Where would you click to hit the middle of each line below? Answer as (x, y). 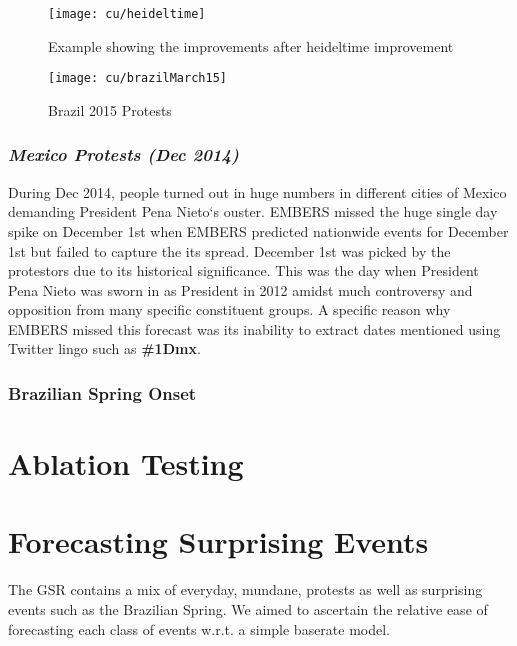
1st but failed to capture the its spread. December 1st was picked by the (229, 250)
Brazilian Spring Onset (102, 392)
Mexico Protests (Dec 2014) (123, 154)
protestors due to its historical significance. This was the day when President (243, 270)
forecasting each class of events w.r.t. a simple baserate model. (199, 628)
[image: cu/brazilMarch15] (137, 78)
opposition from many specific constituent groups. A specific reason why (229, 309)
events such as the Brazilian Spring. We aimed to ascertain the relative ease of (248, 609)
